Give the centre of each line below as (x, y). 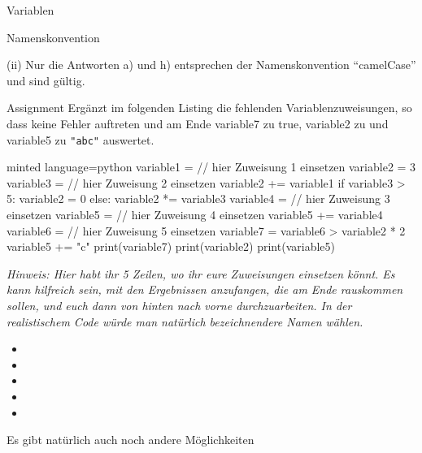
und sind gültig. (46, 80)
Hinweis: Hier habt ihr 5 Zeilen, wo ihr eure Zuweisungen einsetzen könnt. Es (201, 273)
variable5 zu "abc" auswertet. (80, 139)
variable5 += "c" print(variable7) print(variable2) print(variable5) (171, 246)
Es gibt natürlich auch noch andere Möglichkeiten (131, 440)
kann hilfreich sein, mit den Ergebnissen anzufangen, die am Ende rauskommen (205, 289)
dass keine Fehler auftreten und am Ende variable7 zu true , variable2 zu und (198, 123)
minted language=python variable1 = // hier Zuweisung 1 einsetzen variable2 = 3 (211, 167)
